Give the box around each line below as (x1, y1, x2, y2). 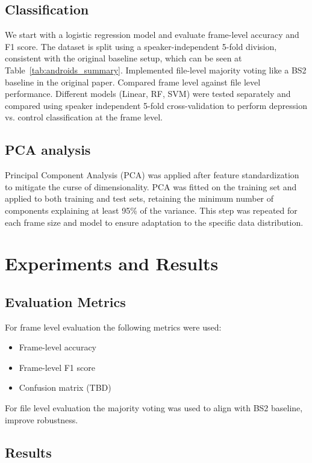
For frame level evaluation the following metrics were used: (5, 320, 222, 333)
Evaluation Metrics (5, 292, 126, 311)
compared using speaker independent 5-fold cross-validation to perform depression (5, 99, 307, 111)
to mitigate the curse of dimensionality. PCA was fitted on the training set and (5, 180, 297, 193)
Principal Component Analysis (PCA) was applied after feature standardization (5, 169, 299, 181)
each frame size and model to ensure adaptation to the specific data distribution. (5, 216, 304, 228)
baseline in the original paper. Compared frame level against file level (5, 75, 261, 88)
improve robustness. (5, 413, 78, 426)
